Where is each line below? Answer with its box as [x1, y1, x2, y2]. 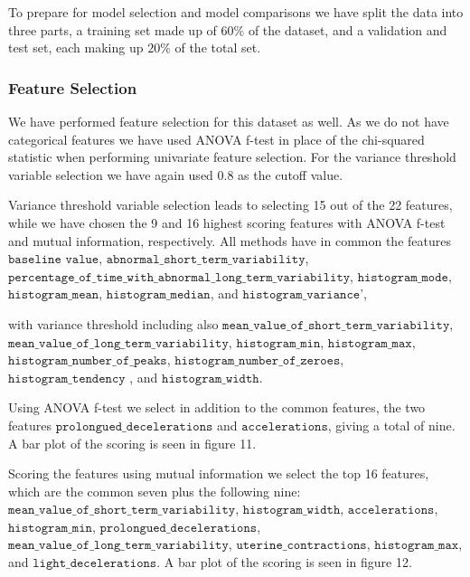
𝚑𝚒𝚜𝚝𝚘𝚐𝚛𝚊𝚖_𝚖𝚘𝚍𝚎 [357, 270, 448, 284]
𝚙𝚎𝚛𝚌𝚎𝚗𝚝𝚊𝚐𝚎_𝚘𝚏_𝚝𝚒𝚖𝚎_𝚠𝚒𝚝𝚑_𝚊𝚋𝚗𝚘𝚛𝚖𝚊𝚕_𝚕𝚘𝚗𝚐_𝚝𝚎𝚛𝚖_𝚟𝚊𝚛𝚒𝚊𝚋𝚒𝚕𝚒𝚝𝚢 [8, 270, 351, 284]
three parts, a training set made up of [8, 20, 217, 39]
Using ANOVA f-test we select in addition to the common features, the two [8, 398, 426, 417]
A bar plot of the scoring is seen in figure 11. [8, 433, 257, 452]
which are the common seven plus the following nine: [8, 481, 301, 500]
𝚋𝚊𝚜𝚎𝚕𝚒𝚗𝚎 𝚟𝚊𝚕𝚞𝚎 [8, 253, 99, 267]
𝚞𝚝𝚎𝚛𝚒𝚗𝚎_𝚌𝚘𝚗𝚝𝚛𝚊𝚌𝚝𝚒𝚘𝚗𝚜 [236, 539, 367, 553]
